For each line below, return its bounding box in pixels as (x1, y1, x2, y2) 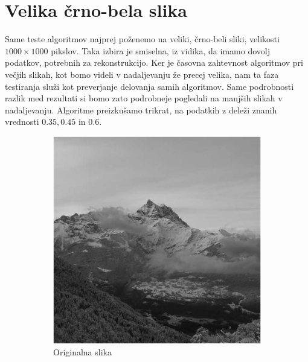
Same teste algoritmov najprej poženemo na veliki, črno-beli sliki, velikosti (5, 33, 280, 45)
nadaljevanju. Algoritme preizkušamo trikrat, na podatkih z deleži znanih (5, 103, 277, 116)
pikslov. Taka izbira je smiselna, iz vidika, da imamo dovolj (51, 44, 270, 57)
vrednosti (5, 115, 39, 128)
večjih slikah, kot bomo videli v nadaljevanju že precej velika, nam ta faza (5, 68, 279, 80)
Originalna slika (53, 346, 112, 358)
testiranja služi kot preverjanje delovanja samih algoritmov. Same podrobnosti (5, 80, 294, 92)
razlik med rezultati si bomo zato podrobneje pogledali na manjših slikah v (5, 92, 283, 104)
